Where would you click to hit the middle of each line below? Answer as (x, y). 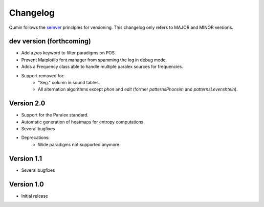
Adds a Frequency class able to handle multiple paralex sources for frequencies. (102, 67)
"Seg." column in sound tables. (69, 83)
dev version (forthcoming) (50, 41)
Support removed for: (43, 75)
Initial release (35, 196)
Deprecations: (35, 138)
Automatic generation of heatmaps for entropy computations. (83, 122)
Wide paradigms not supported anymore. (79, 144)
